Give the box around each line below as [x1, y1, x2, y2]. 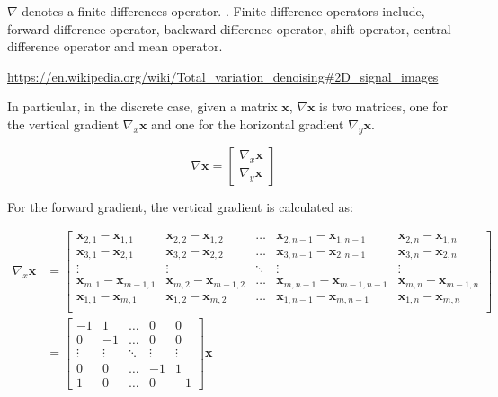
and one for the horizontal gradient [151, 114, 344, 133]
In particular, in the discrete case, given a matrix [7, 97, 278, 116]
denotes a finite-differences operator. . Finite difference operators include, [22, 2, 425, 20]
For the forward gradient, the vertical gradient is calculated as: [7, 197, 353, 216]
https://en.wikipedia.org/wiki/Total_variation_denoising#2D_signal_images [7, 66, 439, 85]
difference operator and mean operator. [7, 37, 223, 56]
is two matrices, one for [319, 97, 449, 116]
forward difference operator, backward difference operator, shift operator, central [7, 19, 451, 38]
